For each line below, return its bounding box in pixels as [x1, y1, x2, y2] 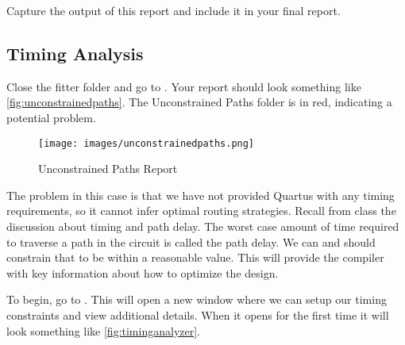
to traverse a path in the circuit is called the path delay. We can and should [6, 233, 376, 250]
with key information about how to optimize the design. [6, 264, 279, 281]
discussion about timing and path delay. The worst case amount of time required [6, 218, 399, 235]
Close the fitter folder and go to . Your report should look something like [6, 78, 361, 94]
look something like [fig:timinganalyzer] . [6, 322, 200, 339]
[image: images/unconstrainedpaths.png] [38, 137, 255, 149]
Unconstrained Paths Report [38, 160, 178, 177]
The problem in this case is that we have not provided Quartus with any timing [6, 186, 395, 203]
